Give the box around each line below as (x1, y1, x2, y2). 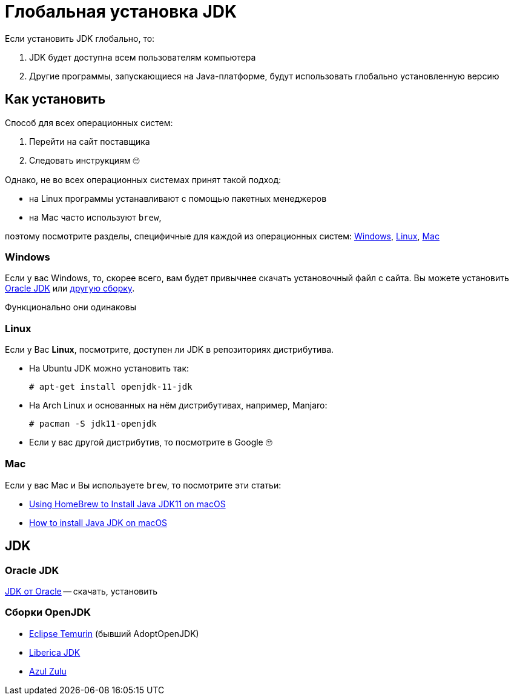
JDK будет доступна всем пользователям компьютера (29, 52, 256, 62)
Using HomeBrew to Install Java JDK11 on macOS (29, 498, 226, 509)
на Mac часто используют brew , (29, 212, 162, 222)
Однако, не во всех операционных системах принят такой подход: (5, 174, 281, 185)
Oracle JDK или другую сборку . (5, 283, 135, 294)
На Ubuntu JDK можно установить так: (29, 363, 189, 374)
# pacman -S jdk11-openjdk (29, 419, 157, 429)
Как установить (5, 92, 106, 107)
